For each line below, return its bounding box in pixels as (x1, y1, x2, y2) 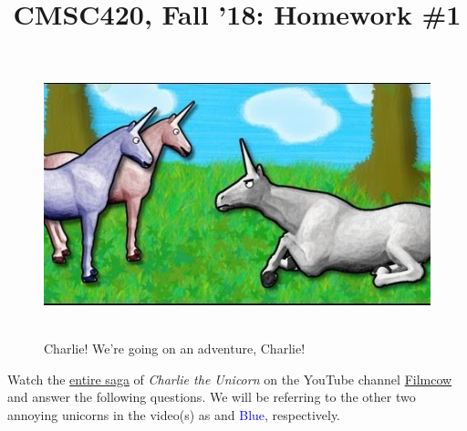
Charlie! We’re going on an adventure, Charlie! (44, 339, 306, 358)
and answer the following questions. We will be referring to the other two (7, 387, 416, 406)
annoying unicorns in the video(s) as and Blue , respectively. (7, 405, 341, 425)
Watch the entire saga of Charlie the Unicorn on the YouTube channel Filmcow (7, 369, 452, 388)
